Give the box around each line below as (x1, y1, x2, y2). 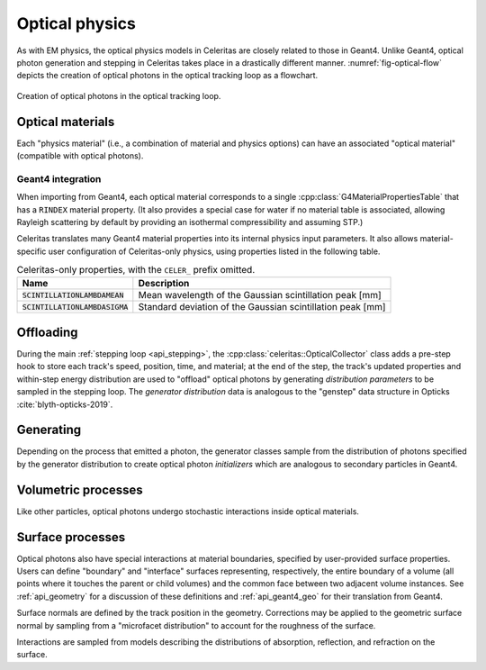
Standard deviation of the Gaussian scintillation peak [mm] (138, 301, 386, 313)
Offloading (16, 324, 78, 340)
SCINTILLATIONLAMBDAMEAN (22, 290, 124, 300)
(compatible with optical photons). (16, 150, 144, 161)
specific (16, 246, 47, 257)
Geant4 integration (16, 172, 102, 185)
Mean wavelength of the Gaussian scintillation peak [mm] (138, 289, 382, 302)
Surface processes (16, 530, 126, 545)
